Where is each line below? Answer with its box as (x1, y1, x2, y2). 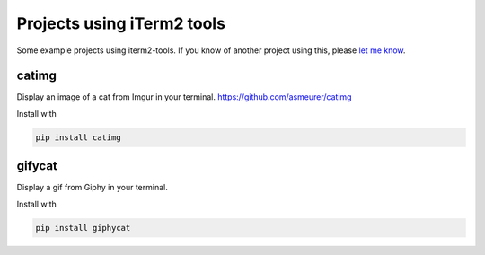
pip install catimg (35, 132, 121, 143)
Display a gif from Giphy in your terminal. (16, 182, 168, 193)
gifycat (16, 158, 58, 174)
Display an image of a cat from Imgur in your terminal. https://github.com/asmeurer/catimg (16, 92, 352, 102)
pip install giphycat (35, 223, 131, 233)
